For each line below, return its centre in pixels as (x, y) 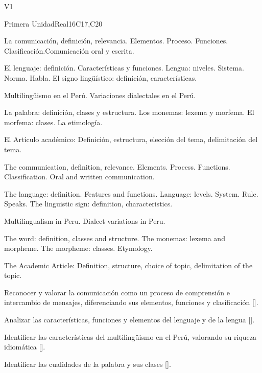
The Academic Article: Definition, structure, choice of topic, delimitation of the (128, 265)
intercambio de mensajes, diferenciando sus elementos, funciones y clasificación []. (131, 302)
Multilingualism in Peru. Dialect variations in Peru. (85, 220)
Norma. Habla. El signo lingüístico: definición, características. (101, 77)
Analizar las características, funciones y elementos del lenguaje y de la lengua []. (129, 320)
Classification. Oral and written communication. (79, 177)
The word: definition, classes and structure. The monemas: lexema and (115, 238)
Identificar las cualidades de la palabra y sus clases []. (88, 364)
